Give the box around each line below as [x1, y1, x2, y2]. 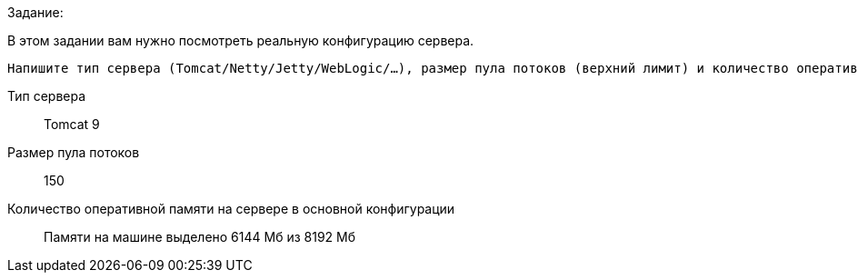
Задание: [7, 5, 64, 20]
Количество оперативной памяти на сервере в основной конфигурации [7, 201, 455, 216]
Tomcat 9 [44, 116, 100, 132]
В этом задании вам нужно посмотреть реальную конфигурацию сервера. [7, 33, 474, 48]
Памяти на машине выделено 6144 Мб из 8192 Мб [44, 229, 356, 245]
